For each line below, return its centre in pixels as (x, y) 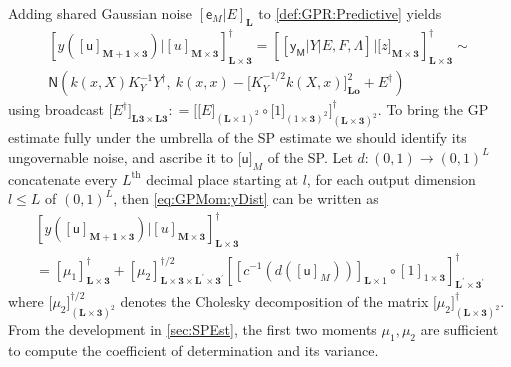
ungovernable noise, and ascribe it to (121, 156)
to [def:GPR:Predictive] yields (350, 13)
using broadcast (56, 109)
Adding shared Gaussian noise (100, 13)
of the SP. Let (310, 156)
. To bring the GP (433, 109)
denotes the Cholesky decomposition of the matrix (274, 301)
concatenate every (63, 178)
